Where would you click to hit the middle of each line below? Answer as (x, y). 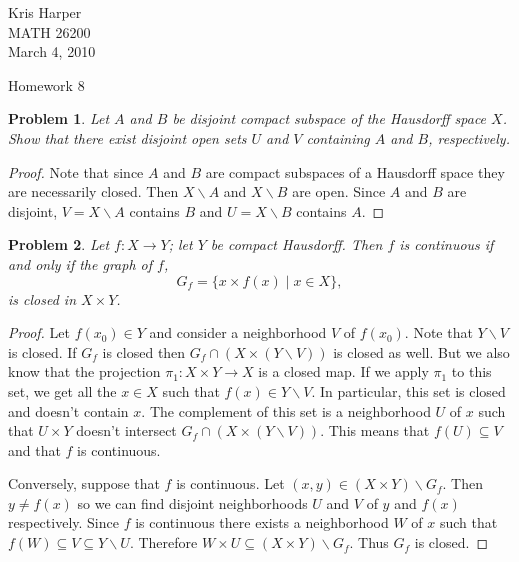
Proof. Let (39, 332)
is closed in (42, 298)
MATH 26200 (49, 31)
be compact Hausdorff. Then (296, 244)
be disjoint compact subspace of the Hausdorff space (329, 118)
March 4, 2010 (52, 51)
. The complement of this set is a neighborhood (286, 410)
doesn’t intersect (126, 430)
